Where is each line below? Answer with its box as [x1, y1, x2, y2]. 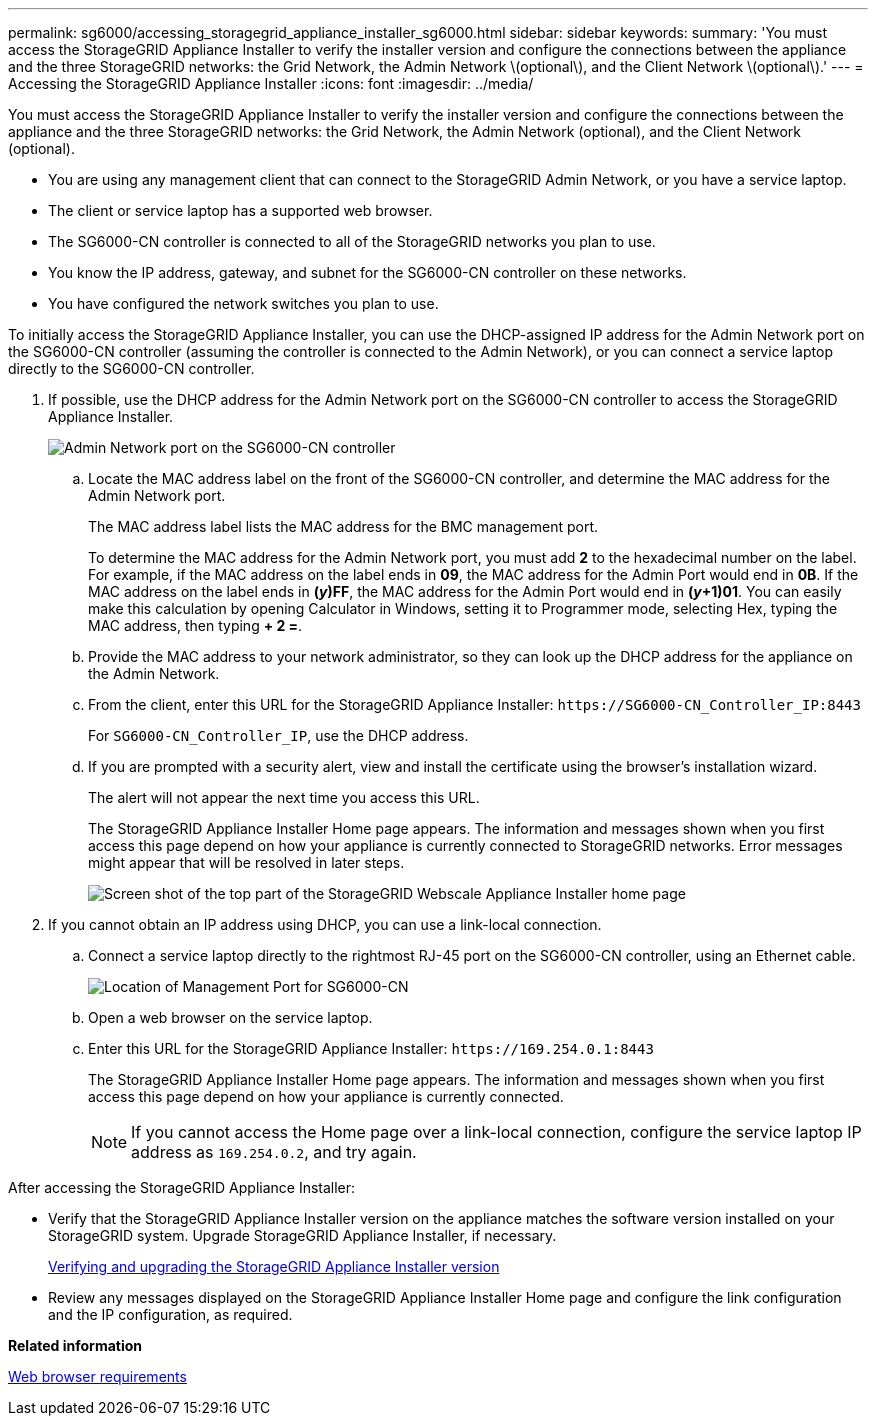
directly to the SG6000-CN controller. [8, 360, 255, 377]
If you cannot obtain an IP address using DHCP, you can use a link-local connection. [48, 916, 602, 933]
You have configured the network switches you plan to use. [48, 295, 439, 312]
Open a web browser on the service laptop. [88, 1009, 373, 1026]
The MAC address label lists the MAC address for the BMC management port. [88, 518, 599, 535]
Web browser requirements [8, 1368, 187, 1385]
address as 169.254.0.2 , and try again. [131, 1142, 417, 1162]
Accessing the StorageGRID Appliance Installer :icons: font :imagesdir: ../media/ [8, 75, 534, 92]
